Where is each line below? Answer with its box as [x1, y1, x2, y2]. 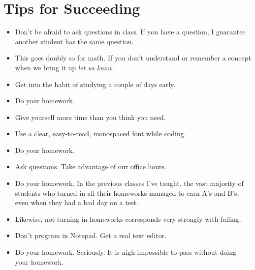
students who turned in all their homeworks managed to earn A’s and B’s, [15, 187, 239, 198]
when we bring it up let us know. [15, 62, 114, 72]
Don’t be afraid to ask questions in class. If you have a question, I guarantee [15, 27, 246, 37]
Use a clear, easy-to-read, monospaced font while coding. [15, 128, 186, 139]
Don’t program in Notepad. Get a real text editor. [15, 230, 167, 240]
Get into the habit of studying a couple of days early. [15, 79, 176, 89]
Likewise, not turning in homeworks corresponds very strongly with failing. [15, 213, 241, 224]
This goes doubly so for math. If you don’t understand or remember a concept [15, 53, 252, 63]
